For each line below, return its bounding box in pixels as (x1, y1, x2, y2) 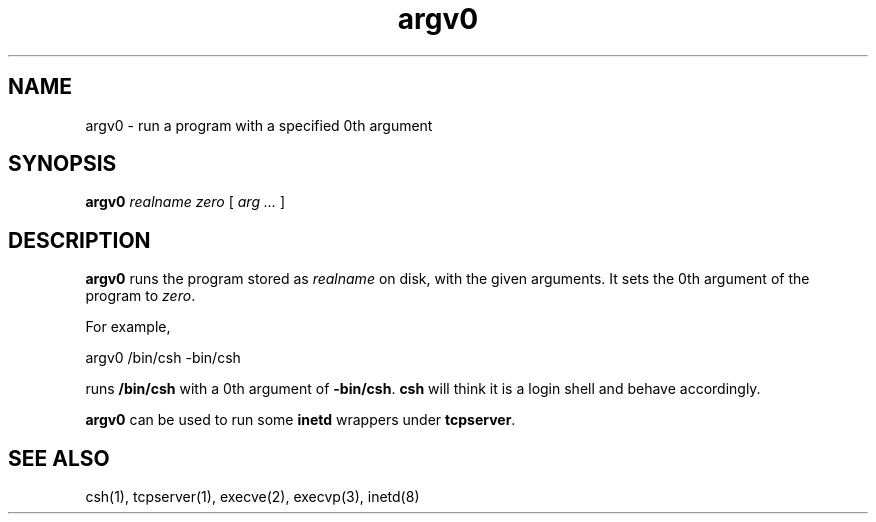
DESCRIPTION (8, 227, 151, 253)
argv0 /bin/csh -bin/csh (85, 349, 241, 367)
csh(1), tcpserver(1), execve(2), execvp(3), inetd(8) (85, 488, 420, 506)
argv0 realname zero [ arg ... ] (85, 193, 286, 211)
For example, (85, 318, 171, 336)
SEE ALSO (8, 445, 110, 471)
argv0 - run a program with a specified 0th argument (85, 116, 433, 134)
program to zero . (85, 287, 196, 305)
